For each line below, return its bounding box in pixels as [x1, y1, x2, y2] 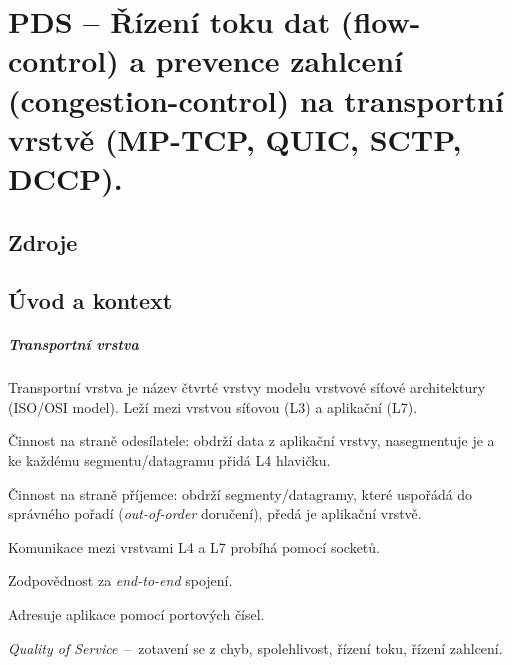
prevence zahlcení [155, 40, 403, 81]
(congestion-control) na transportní [8, 79, 504, 120]
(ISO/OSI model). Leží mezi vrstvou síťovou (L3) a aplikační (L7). [8, 396, 418, 417]
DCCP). [8, 157, 123, 198]
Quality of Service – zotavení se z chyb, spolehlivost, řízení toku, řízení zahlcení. [8, 637, 503, 658]
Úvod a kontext [8, 285, 173, 316]
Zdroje [8, 226, 78, 257]
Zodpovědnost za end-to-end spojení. [8, 570, 233, 591]
